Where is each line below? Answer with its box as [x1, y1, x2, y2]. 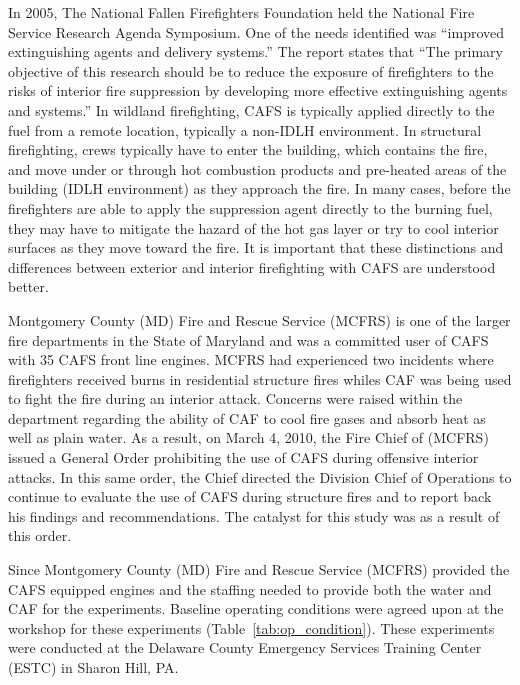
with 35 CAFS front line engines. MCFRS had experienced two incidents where [8, 349, 494, 370]
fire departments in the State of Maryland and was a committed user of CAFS [8, 329, 489, 350]
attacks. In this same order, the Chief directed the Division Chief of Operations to [8, 466, 512, 487]
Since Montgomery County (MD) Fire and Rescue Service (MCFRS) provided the [8, 559, 510, 580]
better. [8, 276, 49, 297]
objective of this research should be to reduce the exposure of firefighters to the [8, 60, 494, 81]
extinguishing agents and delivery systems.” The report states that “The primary [8, 41, 503, 62]
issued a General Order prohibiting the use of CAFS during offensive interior [8, 447, 479, 468]
